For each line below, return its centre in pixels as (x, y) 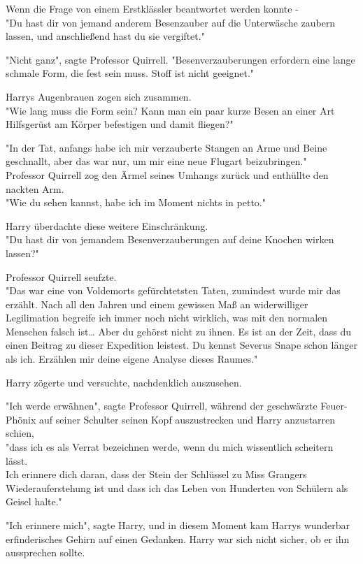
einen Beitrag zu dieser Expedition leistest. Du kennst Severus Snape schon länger (181, 345)
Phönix (21, 419)
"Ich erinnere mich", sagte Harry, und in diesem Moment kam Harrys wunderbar (178, 525)
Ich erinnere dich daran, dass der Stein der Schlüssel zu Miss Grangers (156, 474)
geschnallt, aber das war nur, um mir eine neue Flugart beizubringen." (156, 161)
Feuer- (334, 406)
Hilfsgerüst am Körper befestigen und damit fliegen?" (120, 124)
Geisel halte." (34, 501)
